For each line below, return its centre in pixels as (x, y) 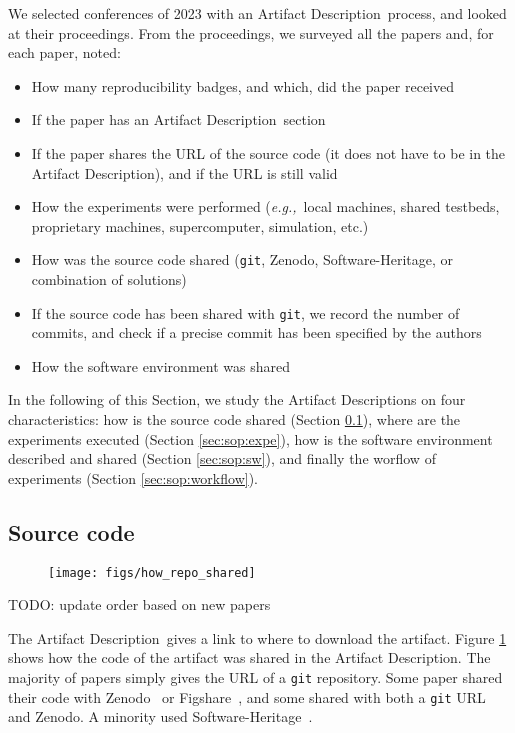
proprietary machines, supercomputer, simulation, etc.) (200, 225)
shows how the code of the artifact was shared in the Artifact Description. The (249, 657)
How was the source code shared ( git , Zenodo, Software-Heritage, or (242, 259)
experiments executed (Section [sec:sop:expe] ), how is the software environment (250, 438)
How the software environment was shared (160, 365)
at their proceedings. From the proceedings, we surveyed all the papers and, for (251, 32)
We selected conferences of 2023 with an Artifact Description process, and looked (257, 13)
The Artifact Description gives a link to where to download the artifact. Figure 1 (257, 637)
